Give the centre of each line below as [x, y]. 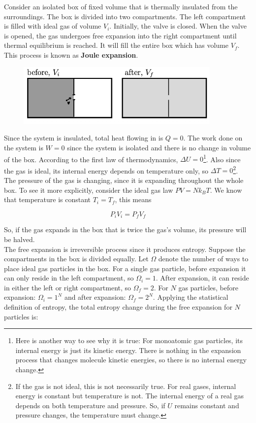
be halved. [19, 239]
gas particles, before [208, 287]
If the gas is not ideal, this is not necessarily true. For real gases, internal [126, 386]
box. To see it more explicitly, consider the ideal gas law [89, 190]
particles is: [21, 316]
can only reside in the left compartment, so [69, 278]
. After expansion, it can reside [202, 278]
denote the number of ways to [203, 259]
